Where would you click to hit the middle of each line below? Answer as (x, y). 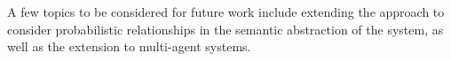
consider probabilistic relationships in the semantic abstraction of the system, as (225, 29)
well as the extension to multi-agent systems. (129, 46)
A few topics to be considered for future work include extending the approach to (226, 11)
